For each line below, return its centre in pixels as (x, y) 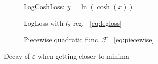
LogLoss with (44, 23)
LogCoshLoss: (44, 6)
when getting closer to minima (83, 55)
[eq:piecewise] (134, 39)
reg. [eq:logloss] (97, 23)
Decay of (17, 55)
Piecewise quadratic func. (62, 39)
